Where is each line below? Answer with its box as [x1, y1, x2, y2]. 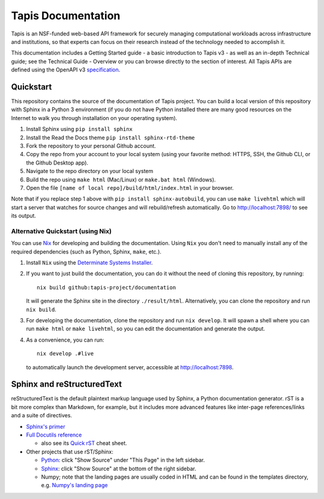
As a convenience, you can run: [26, 336, 104, 343]
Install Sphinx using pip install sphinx [26, 126, 133, 133]
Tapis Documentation [11, 9, 121, 22]
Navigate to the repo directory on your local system [26, 168, 154, 175]
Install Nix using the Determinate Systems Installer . [26, 259, 153, 267]
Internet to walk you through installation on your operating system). [11, 114, 178, 121]
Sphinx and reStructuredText [11, 379, 122, 390]
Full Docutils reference [26, 431, 82, 438]
